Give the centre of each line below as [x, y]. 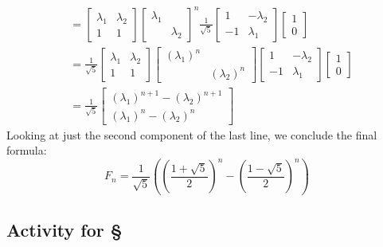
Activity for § [64, 230]
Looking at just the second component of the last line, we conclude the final [192, 134]
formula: [27, 150]
